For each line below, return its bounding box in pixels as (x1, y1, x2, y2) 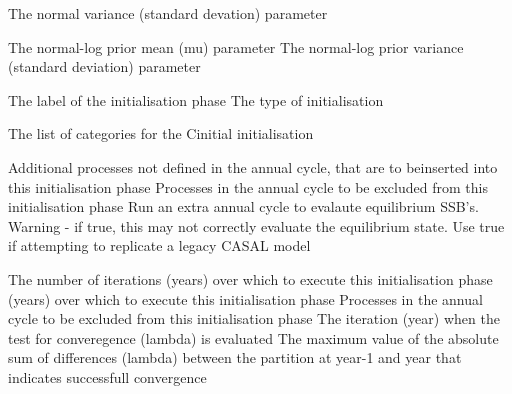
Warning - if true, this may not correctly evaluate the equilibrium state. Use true (8, 215, 505, 236)
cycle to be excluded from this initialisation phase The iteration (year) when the (8, 308, 500, 329)
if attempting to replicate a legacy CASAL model (8, 235, 311, 256)
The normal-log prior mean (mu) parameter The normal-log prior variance (8, 36, 464, 57)
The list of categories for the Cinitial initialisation (8, 123, 314, 144)
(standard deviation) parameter (8, 56, 201, 77)
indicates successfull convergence (8, 366, 207, 387)
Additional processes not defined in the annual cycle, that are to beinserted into (8, 156, 498, 177)
